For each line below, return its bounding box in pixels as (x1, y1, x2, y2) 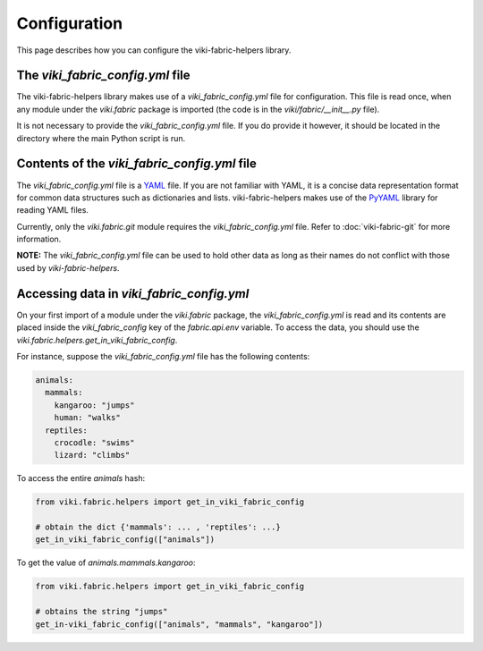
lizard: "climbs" (54, 450, 131, 461)
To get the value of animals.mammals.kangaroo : (16, 557, 196, 568)
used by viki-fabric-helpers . (16, 262, 120, 273)
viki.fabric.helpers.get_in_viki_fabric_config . (16, 334, 178, 345)
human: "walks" (54, 412, 121, 423)
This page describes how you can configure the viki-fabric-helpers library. (16, 45, 292, 55)
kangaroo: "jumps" (54, 400, 135, 410)
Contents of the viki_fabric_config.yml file (16, 156, 257, 172)
